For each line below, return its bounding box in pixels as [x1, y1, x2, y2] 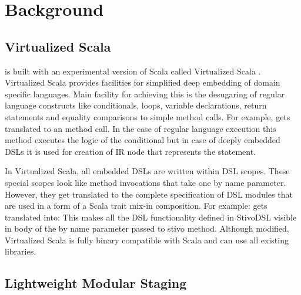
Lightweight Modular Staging [5, 274, 187, 292]
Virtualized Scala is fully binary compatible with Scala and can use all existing [5, 233, 289, 246]
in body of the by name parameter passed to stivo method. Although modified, [5, 222, 289, 235]
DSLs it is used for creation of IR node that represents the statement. [5, 145, 256, 157]
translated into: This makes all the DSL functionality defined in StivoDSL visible [5, 211, 297, 223]
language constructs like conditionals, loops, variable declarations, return [5, 99, 267, 111]
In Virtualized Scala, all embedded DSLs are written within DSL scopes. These [5, 165, 290, 177]
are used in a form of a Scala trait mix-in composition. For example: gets [5, 199, 267, 212]
